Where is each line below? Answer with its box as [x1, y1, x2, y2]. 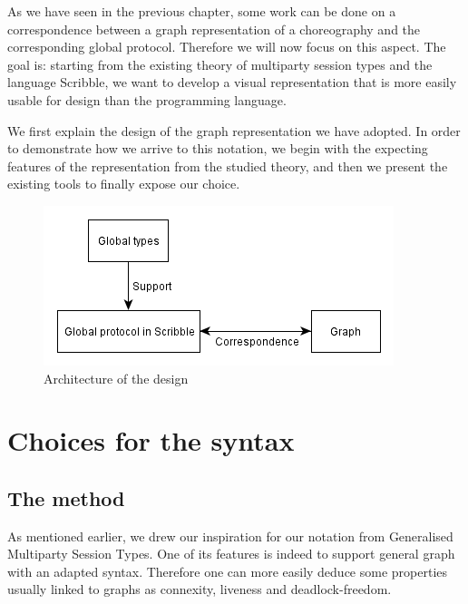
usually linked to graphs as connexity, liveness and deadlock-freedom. [7, 580, 392, 599]
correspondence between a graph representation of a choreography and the [7, 19, 421, 38]
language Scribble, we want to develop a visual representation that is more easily [7, 73, 457, 92]
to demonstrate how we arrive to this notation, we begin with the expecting [7, 139, 428, 158]
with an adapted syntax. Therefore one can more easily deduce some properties [7, 561, 448, 580]
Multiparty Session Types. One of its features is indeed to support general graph [7, 544, 455, 563]
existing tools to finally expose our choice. [7, 174, 240, 193]
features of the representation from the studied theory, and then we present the [7, 156, 448, 175]
